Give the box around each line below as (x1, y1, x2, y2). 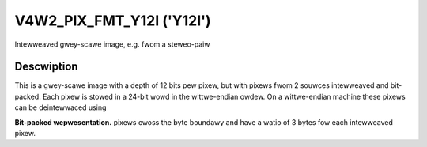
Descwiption (14, 60, 78, 73)
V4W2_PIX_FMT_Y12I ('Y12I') (14, 12, 211, 29)
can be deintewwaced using (14, 103, 107, 112)
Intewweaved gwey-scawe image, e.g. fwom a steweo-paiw (14, 40, 210, 49)
